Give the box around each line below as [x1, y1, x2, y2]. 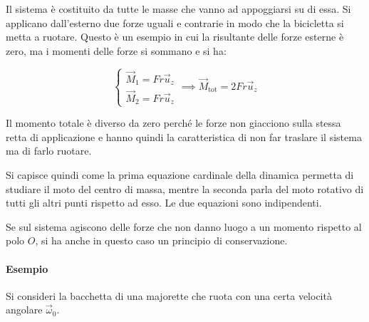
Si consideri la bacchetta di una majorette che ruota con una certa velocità [6, 288, 332, 303]
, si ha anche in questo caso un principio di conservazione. [35, 233, 288, 248]
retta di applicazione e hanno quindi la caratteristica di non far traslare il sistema [6, 129, 362, 144]
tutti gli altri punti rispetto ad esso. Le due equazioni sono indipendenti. [6, 195, 322, 210]
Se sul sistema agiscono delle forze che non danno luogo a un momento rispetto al [6, 219, 362, 234]
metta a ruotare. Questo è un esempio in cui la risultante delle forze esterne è [6, 29, 344, 44]
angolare [6, 302, 43, 317]
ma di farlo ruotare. [6, 143, 92, 158]
